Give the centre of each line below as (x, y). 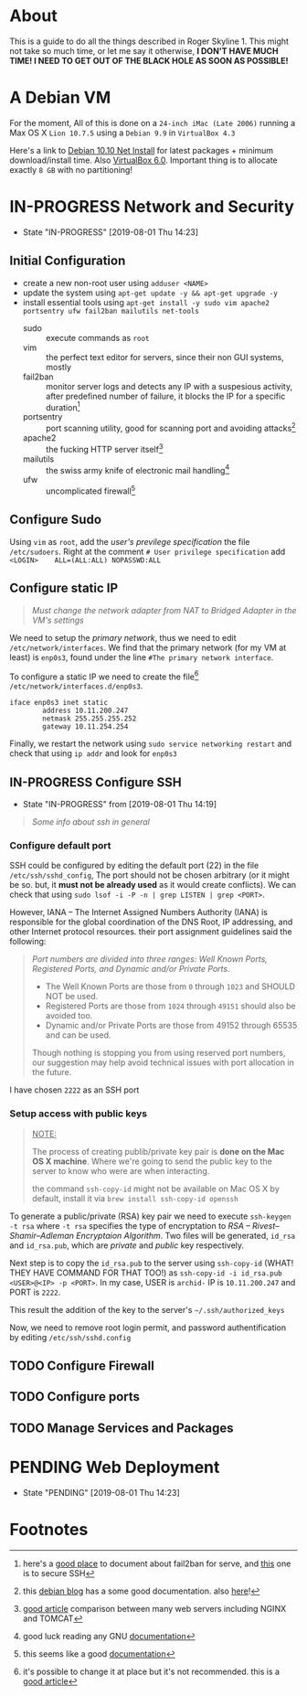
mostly (58, 367)
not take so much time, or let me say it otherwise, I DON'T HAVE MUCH (144, 50)
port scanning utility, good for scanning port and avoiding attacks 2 (170, 427)
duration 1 (63, 406)
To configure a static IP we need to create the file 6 (104, 676)
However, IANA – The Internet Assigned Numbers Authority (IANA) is (138, 912)
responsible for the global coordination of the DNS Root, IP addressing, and (151, 922)
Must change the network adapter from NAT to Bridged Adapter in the (164, 610)
